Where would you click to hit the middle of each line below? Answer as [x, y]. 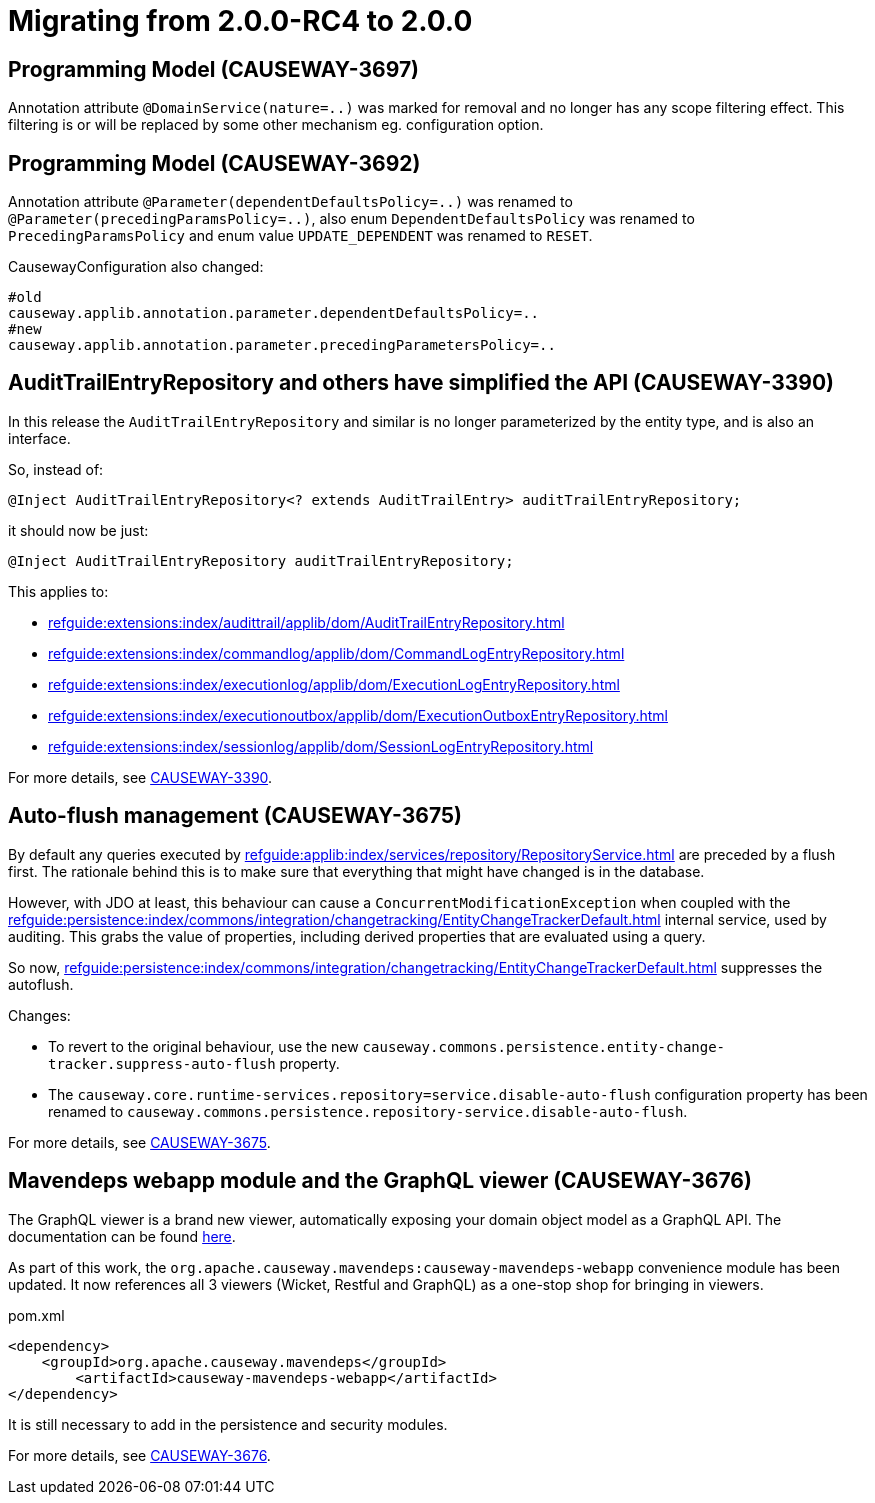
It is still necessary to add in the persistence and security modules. [228, 1424]
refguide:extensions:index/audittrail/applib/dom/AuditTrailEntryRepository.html [306, 622]
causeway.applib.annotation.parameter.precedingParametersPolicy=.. [282, 345]
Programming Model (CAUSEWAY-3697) [214, 69]
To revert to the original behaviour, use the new [203, 1046]
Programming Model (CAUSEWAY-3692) [214, 163]
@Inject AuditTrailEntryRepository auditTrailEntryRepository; [261, 560]
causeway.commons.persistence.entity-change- [544, 1046]
